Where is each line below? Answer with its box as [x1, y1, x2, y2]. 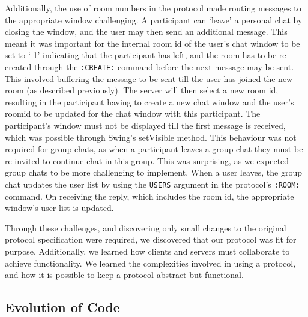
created [5, 60, 32, 73]
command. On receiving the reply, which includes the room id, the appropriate [5, 189, 294, 202]
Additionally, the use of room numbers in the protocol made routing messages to [5, 2, 301, 14]
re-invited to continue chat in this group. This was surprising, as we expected [5, 154, 289, 167]
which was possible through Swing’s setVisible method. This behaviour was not [5, 131, 297, 143]
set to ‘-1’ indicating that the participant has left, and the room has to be [5, 49, 277, 61]
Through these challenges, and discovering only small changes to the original [5, 221, 286, 234]
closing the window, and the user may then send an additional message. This [5, 25, 288, 38]
